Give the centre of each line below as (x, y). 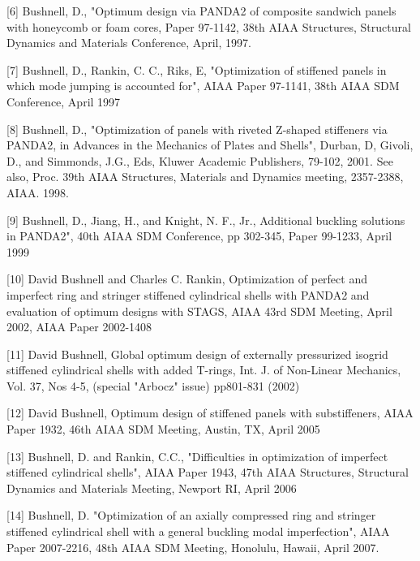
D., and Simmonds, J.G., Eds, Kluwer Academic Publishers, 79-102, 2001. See (200, 160)
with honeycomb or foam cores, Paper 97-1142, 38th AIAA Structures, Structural (209, 26)
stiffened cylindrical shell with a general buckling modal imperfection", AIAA (198, 531)
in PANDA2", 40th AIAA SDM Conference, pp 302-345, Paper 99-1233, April (199, 236)
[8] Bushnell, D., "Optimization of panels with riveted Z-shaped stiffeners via (197, 129)
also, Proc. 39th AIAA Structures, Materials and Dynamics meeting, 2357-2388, (205, 177)
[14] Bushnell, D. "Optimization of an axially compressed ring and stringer (191, 515)
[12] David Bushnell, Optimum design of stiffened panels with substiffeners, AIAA (210, 413)
